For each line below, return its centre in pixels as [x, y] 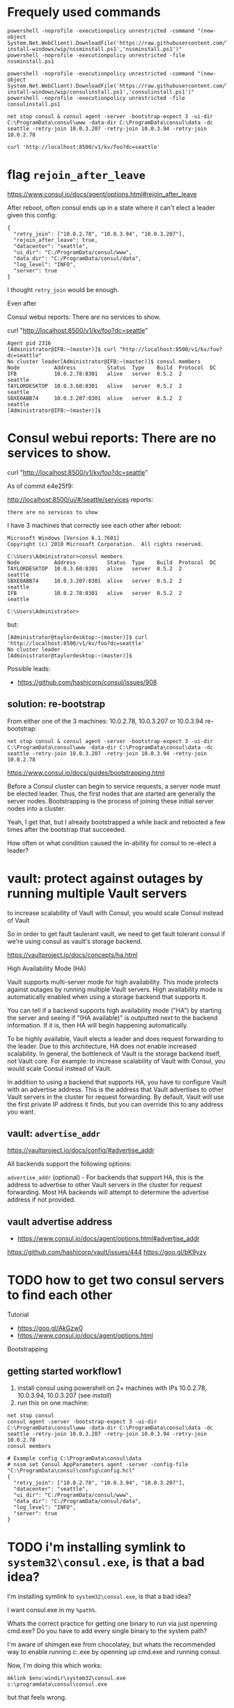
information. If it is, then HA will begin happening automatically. [98, 1025]
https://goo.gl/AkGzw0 [50, 1328]
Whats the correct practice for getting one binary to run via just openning [112, 1623]
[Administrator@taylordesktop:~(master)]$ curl [78, 637]
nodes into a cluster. [37, 808]
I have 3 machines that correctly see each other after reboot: [94, 525]
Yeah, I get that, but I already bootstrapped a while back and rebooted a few [116, 821]
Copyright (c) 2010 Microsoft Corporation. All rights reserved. [106, 544]
